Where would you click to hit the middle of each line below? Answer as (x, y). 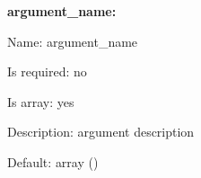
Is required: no (47, 71)
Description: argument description (101, 132)
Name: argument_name (73, 41)
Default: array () (53, 161)
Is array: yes (41, 101)
